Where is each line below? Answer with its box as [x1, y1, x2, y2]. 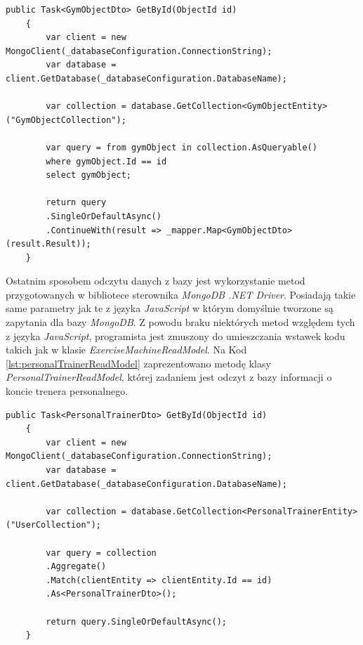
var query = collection [46, 547, 157, 558]
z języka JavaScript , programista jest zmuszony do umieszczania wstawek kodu [6, 328, 345, 343]
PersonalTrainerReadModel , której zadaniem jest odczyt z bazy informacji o [6, 370, 332, 384]
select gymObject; [46, 170, 131, 181]
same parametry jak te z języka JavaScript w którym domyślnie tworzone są [6, 301, 334, 315]
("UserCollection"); [6, 520, 102, 530]
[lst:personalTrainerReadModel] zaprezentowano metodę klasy [6, 356, 271, 370]
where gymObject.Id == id [46, 156, 167, 167]
